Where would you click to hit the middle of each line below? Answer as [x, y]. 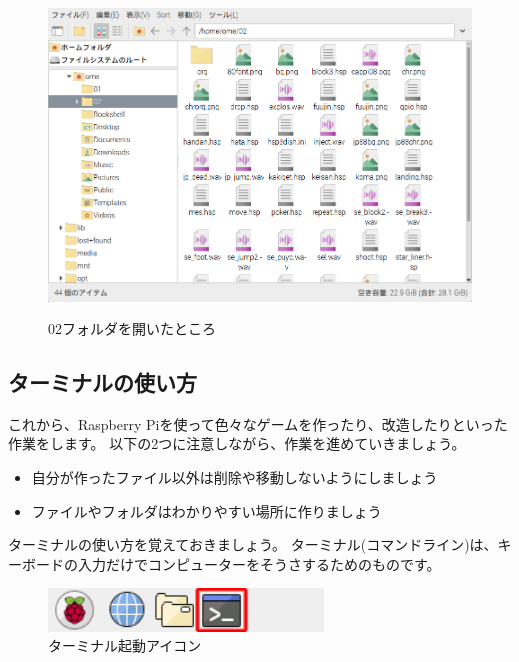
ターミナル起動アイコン [125, 645]
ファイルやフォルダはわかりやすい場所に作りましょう [206, 510]
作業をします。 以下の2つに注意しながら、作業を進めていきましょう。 [237, 443]
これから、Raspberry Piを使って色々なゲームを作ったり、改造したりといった [258, 423]
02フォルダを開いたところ [132, 327]
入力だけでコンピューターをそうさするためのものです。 [259, 563]
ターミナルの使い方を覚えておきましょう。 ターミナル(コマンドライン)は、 [253, 544]
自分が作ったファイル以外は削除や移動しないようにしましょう [234, 476]
